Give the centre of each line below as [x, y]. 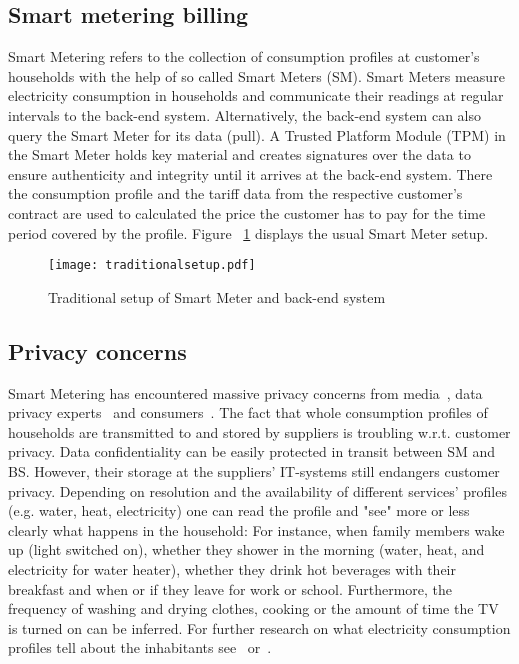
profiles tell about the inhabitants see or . [140, 647]
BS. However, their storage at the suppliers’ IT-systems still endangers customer [254, 470]
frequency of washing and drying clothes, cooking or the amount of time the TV [253, 608]
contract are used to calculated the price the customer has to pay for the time [247, 212]
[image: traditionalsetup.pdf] [152, 265]
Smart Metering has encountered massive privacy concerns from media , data [245, 392]
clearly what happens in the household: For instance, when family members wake [256, 529]
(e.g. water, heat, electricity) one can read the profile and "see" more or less [239, 510]
